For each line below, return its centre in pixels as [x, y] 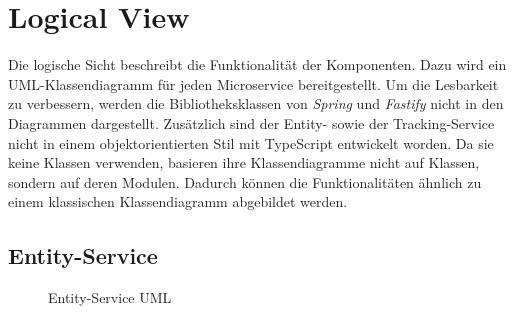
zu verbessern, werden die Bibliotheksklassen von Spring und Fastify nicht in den [256, 103]
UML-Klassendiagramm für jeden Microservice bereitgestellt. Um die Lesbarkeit [253, 83]
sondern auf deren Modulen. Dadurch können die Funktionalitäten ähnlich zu [245, 181]
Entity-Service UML [110, 297]
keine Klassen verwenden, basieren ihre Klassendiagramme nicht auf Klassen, [244, 162]
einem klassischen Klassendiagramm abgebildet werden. [178, 201]
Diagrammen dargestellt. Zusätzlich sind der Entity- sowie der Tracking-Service [251, 122]
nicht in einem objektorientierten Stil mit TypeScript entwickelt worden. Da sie [251, 142]
